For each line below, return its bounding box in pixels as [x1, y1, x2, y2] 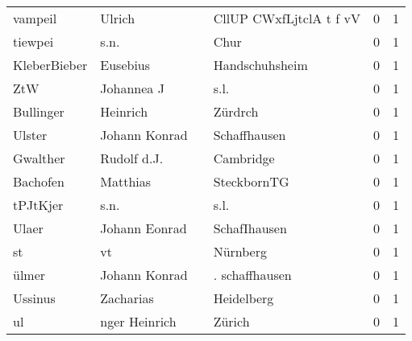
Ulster [13, 125, 48, 144]
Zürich [213, 312, 250, 331]
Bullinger [13, 102, 65, 121]
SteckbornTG [213, 172, 289, 191]
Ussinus [13, 289, 56, 307]
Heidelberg [213, 289, 274, 307]
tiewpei [13, 32, 54, 51]
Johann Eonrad [100, 219, 187, 237]
